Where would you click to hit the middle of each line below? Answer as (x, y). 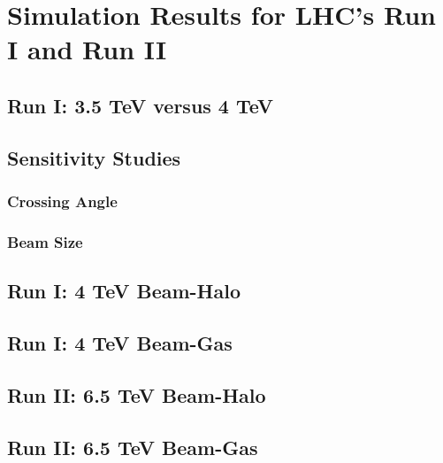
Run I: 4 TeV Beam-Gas (120, 342)
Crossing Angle (62, 201)
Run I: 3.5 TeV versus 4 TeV (141, 105)
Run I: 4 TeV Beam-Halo (124, 291)
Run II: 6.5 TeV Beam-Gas (133, 447)
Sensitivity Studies (94, 157)
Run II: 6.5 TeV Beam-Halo (137, 394)
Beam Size (45, 241)
